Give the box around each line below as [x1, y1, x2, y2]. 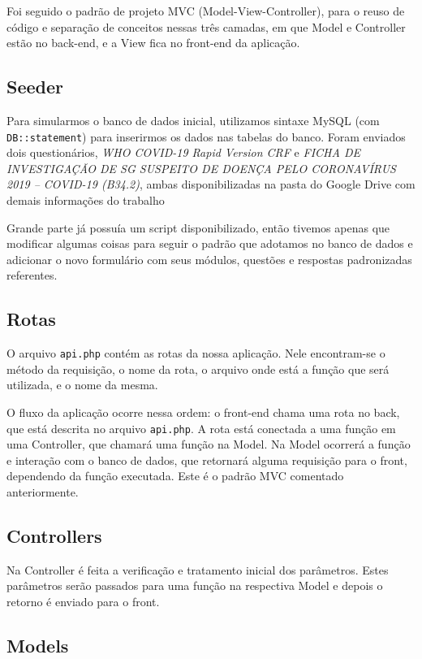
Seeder [6, 74, 63, 99]
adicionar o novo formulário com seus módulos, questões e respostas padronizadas [6, 250, 412, 267]
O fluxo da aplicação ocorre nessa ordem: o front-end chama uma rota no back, [6, 404, 400, 421]
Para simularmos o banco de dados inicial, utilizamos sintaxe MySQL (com [6, 111, 380, 128]
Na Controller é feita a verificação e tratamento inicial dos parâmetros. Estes [6, 561, 389, 578]
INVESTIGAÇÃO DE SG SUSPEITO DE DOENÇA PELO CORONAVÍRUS [6, 159, 396, 176]
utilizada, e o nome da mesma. [6, 376, 158, 393]
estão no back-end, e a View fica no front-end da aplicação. [6, 34, 300, 51]
